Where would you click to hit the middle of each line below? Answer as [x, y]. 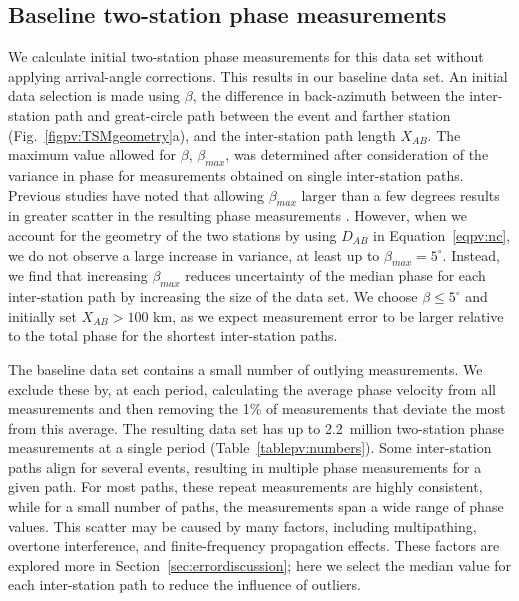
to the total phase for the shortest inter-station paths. [173, 335]
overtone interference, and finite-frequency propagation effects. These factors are [254, 545]
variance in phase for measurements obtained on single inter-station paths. [236, 174]
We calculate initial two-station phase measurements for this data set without [246, 56]
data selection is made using [94, 95]
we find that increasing [78, 275]
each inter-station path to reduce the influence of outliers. [184, 584]
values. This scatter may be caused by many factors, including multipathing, [242, 525]
